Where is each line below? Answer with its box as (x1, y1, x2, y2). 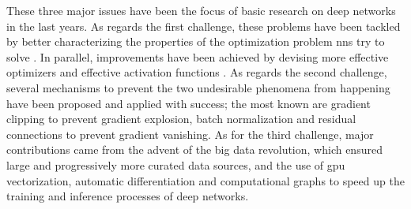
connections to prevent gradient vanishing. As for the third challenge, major (6, 125, 374, 142)
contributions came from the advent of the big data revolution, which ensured (6, 141, 383, 158)
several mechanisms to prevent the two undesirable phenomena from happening (6, 79, 390, 95)
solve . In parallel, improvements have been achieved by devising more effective (6, 48, 389, 65)
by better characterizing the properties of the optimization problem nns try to (6, 33, 385, 50)
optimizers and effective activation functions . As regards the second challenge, (6, 64, 387, 80)
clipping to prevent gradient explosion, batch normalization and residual (6, 110, 356, 127)
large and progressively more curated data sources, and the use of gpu (6, 156, 345, 173)
